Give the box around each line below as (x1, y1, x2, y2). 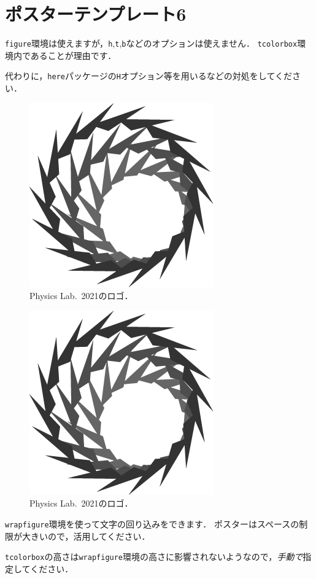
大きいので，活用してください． (21, 529, 150, 542)
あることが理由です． (30, 49, 117, 61)
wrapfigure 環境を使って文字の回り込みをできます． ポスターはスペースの (5, 518, 299, 530)
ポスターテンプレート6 (5, 1, 187, 26)
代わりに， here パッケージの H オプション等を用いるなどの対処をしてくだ (5, 69, 293, 82)
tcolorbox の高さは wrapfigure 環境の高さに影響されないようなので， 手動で (5, 550, 303, 563)
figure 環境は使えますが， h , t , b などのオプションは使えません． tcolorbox (5, 37, 298, 50)
